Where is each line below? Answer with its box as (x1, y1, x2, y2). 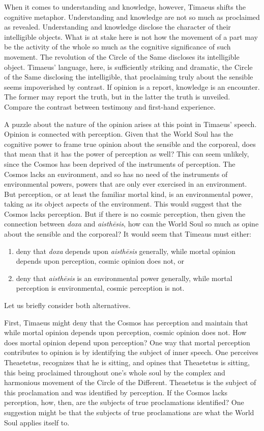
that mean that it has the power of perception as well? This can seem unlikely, (4, 148, 249, 159)
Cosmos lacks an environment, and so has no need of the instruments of (4, 168, 228, 179)
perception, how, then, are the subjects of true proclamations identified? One (4, 397, 244, 408)
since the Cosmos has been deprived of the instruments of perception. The (4, 158, 236, 169)
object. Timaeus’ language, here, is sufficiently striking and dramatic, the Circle (4, 61, 253, 72)
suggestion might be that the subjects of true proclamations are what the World (4, 407, 254, 417)
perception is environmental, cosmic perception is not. (16, 283, 185, 293)
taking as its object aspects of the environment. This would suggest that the (4, 198, 242, 209)
